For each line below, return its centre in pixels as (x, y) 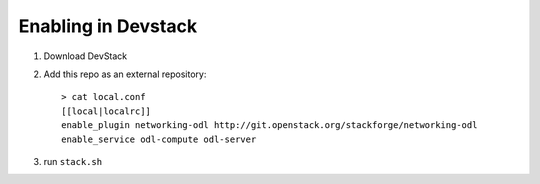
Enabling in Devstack (108, 26)
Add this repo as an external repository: (125, 74)
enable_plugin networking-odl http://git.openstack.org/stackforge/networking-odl (269, 125)
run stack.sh (73, 161)
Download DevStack (85, 56)
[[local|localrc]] (106, 111)
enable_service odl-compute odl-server (159, 139)
